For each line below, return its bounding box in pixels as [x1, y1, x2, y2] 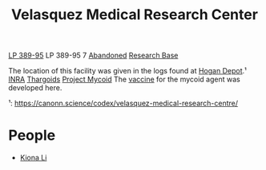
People [8, 126, 56, 144]
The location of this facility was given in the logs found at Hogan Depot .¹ [8, 66, 247, 76]
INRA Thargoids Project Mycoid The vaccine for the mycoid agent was [8, 74, 240, 85]
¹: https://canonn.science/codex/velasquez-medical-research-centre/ [8, 98, 239, 109]
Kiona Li [19, 153, 47, 163]
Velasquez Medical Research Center [10, 6, 259, 24]
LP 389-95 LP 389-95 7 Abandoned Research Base [8, 50, 179, 61]
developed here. [8, 83, 62, 93]
